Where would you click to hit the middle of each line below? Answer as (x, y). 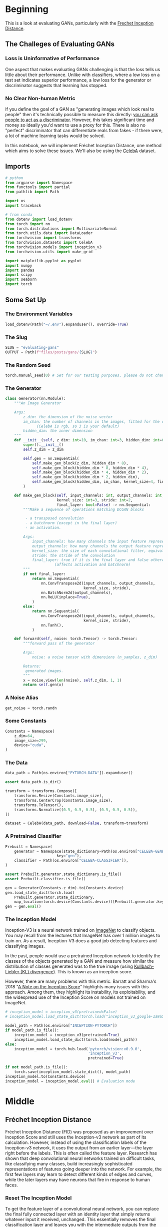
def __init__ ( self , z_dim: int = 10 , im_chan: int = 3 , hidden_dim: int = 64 (90, 440)
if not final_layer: (44, 574)
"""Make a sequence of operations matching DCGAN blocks (83, 509)
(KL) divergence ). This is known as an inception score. (76, 972)
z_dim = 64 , (24, 736)
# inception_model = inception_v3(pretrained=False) (61, 1012)
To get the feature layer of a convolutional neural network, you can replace (82, 1208)
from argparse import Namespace (39, 183)
